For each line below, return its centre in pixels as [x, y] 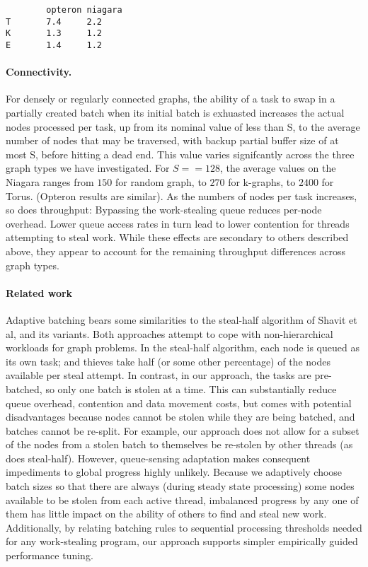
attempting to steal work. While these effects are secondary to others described [177, 237]
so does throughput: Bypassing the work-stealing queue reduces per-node [164, 210]
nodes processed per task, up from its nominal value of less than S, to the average [183, 126]
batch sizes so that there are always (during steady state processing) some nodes [180, 486]
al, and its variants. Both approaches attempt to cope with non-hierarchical [169, 333]
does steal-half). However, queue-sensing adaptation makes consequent [158, 458]
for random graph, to [161, 181]
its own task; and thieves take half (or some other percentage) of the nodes [168, 361]
